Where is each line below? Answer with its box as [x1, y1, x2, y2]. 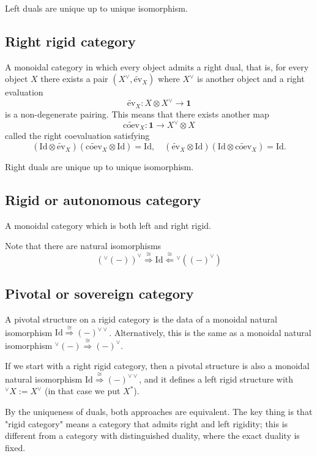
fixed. [5, 441, 26, 454]
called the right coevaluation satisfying [5, 129, 150, 142]
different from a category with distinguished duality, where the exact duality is [5, 429, 300, 442]
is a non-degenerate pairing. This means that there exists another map [5, 107, 269, 120]
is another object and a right [197, 72, 305, 85]
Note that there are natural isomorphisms [5, 239, 162, 252]
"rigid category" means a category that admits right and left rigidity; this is [5, 417, 288, 430]
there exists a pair [40, 72, 108, 85]
